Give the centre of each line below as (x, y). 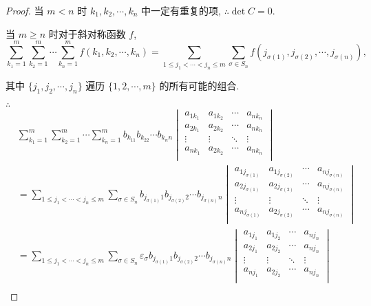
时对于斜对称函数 (87, 33)
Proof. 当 (25, 10)
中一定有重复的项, (181, 10)
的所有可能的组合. (199, 86)
